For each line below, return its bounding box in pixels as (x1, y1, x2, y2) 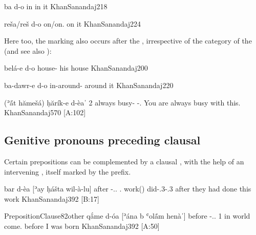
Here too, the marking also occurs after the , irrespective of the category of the (4, 35, 252, 46)
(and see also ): (4, 45, 52, 56)
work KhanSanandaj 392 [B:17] (4, 193, 99, 204)
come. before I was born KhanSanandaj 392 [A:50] (4, 220, 160, 231)
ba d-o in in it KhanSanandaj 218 (4, 1, 108, 11)
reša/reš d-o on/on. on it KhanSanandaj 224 (4, 18, 141, 29)
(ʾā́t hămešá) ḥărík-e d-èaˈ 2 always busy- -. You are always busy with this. (4, 97, 241, 108)
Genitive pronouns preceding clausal (4, 132, 201, 148)
